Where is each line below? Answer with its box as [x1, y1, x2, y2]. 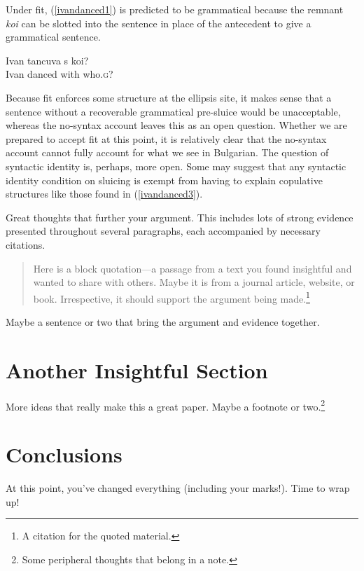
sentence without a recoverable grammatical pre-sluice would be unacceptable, [6, 104, 341, 118]
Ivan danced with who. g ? [6, 67, 113, 81]
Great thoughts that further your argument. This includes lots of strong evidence [6, 209, 353, 224]
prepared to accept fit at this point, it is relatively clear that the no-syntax [6, 131, 327, 146]
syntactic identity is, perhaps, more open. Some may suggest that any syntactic [6, 158, 346, 173]
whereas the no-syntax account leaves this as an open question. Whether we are [6, 118, 347, 132]
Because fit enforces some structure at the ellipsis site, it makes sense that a [6, 90, 332, 104]
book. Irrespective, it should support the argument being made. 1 [33, 289, 310, 305]
